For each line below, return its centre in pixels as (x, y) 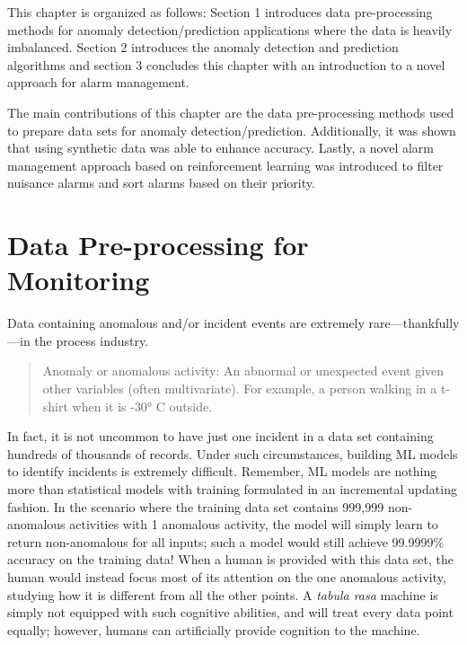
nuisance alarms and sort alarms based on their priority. (161, 183)
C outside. (184, 406)
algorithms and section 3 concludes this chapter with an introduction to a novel (226, 64)
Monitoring (79, 280)
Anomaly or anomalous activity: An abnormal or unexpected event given (243, 371)
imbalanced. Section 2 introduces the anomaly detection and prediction (203, 47)
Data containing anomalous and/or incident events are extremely (186, 323)
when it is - (103, 406)
